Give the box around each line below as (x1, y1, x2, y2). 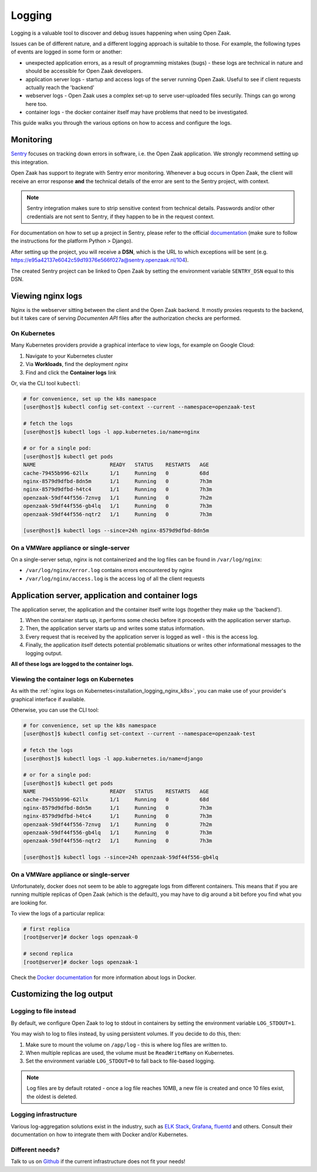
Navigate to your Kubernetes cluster (25, 352, 113, 359)
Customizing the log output (11, 989, 113, 999)
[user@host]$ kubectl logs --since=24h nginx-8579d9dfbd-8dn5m (23, 527, 210, 534)
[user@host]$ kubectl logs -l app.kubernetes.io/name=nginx (23, 429, 200, 435)
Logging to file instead (11, 1007, 76, 1015)
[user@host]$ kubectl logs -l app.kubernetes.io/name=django (23, 755, 203, 762)
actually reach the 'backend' (25, 84, 95, 91)
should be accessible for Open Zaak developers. (25, 68, 143, 75)
